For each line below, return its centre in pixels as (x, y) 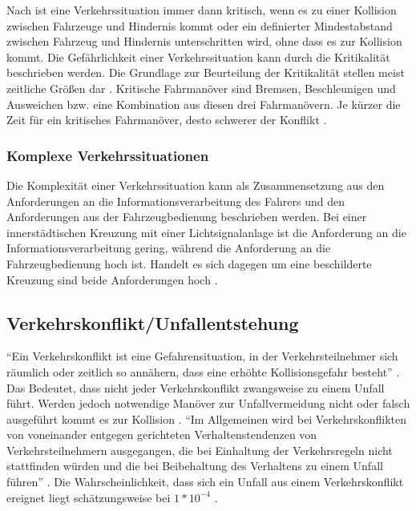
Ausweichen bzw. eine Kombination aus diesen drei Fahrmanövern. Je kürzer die (204, 104)
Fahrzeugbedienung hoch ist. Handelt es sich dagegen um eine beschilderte (189, 263)
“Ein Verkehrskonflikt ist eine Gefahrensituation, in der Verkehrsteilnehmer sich (202, 356)
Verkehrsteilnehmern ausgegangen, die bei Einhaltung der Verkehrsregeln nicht (200, 450)
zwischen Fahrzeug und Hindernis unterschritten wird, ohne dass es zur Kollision (204, 41)
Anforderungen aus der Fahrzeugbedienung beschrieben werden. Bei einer (187, 217)
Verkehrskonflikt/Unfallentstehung (153, 322)
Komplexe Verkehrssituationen (108, 155)
